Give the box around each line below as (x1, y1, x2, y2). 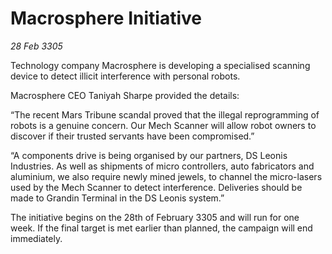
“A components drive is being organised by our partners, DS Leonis (10, 149, 288, 161)
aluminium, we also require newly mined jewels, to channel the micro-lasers (10, 170, 323, 182)
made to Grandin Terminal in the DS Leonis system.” (10, 192, 225, 204)
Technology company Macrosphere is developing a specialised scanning (10, 59, 311, 71)
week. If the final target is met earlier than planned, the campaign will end (10, 222, 313, 234)
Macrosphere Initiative (10, 7, 202, 30)
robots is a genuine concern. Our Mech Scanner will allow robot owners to (10, 119, 317, 131)
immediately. (10, 232, 63, 244)
